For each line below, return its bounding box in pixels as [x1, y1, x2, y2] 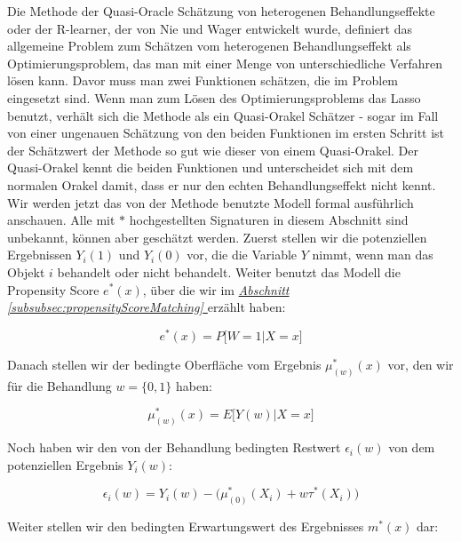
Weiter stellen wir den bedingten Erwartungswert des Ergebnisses [7, 517, 364, 536]
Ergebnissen [7, 245, 72, 264]
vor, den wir [387, 355, 454, 373]
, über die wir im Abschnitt [142, 280, 290, 299]
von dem [388, 438, 435, 457]
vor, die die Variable [187, 245, 298, 264]
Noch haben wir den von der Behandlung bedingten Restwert [7, 438, 341, 457]
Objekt [7, 262, 45, 281]
